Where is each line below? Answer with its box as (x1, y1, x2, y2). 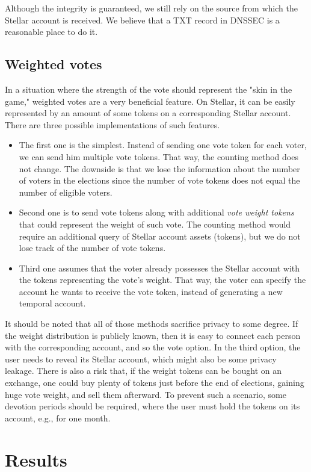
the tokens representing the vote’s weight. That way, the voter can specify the (19, 273, 306, 286)
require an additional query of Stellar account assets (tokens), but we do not (19, 229, 301, 242)
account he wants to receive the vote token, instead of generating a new (19, 285, 283, 297)
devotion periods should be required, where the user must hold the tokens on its (5, 400, 300, 412)
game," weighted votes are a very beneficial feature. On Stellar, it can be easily (5, 95, 295, 107)
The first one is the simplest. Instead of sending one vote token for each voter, (19, 138, 307, 151)
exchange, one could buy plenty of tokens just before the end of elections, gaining (5, 376, 304, 389)
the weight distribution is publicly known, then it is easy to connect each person (5, 329, 301, 341)
